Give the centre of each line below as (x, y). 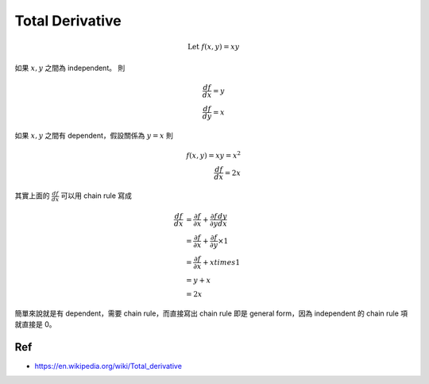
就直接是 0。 (35, 324)
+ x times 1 (222, 262)
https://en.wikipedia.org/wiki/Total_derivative (108, 366)
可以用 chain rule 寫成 (97, 196)
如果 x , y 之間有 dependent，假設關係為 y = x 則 (94, 135)
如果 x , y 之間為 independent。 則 (70, 68)
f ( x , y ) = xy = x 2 (214, 155)
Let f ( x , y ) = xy (214, 47)
